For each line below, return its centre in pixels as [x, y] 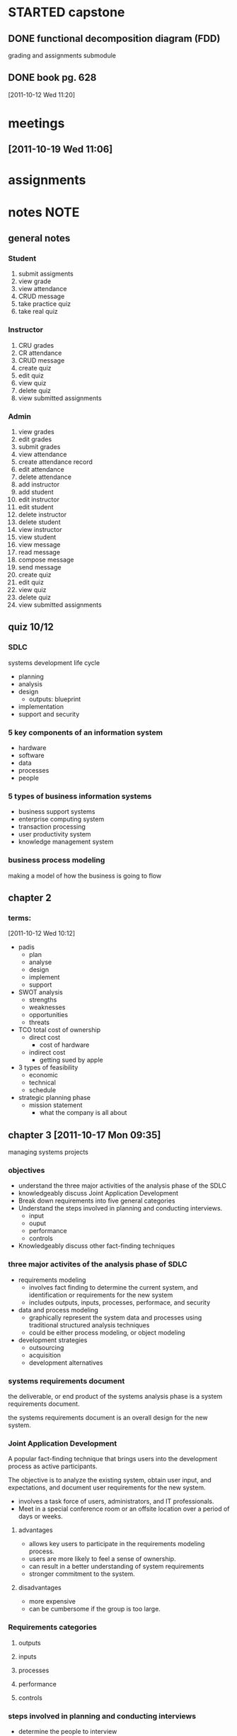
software [31, 756]
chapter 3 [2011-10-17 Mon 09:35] [85, 1135]
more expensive [52, 1601]
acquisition [45, 1355]
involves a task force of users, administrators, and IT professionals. [116, 1502]
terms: [19, 918]
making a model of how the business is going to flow [85, 875]
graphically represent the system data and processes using [115, 1317]
